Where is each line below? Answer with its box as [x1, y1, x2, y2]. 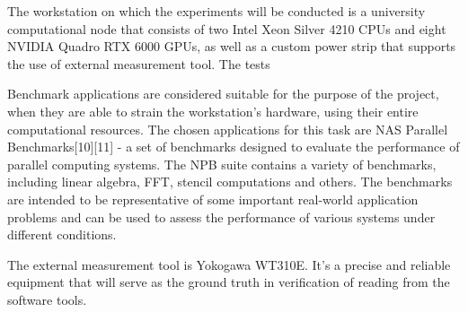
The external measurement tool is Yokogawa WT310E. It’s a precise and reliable [7, 255, 451, 273]
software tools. [7, 290, 87, 308]
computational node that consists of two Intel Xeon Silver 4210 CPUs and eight [7, 19, 446, 38]
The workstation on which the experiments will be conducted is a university [7, 2, 426, 20]
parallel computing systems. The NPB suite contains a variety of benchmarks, [7, 154, 437, 173]
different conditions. [7, 225, 117, 244]
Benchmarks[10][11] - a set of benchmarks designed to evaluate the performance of [7, 137, 460, 156]
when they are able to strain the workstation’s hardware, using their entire [7, 101, 419, 120]
